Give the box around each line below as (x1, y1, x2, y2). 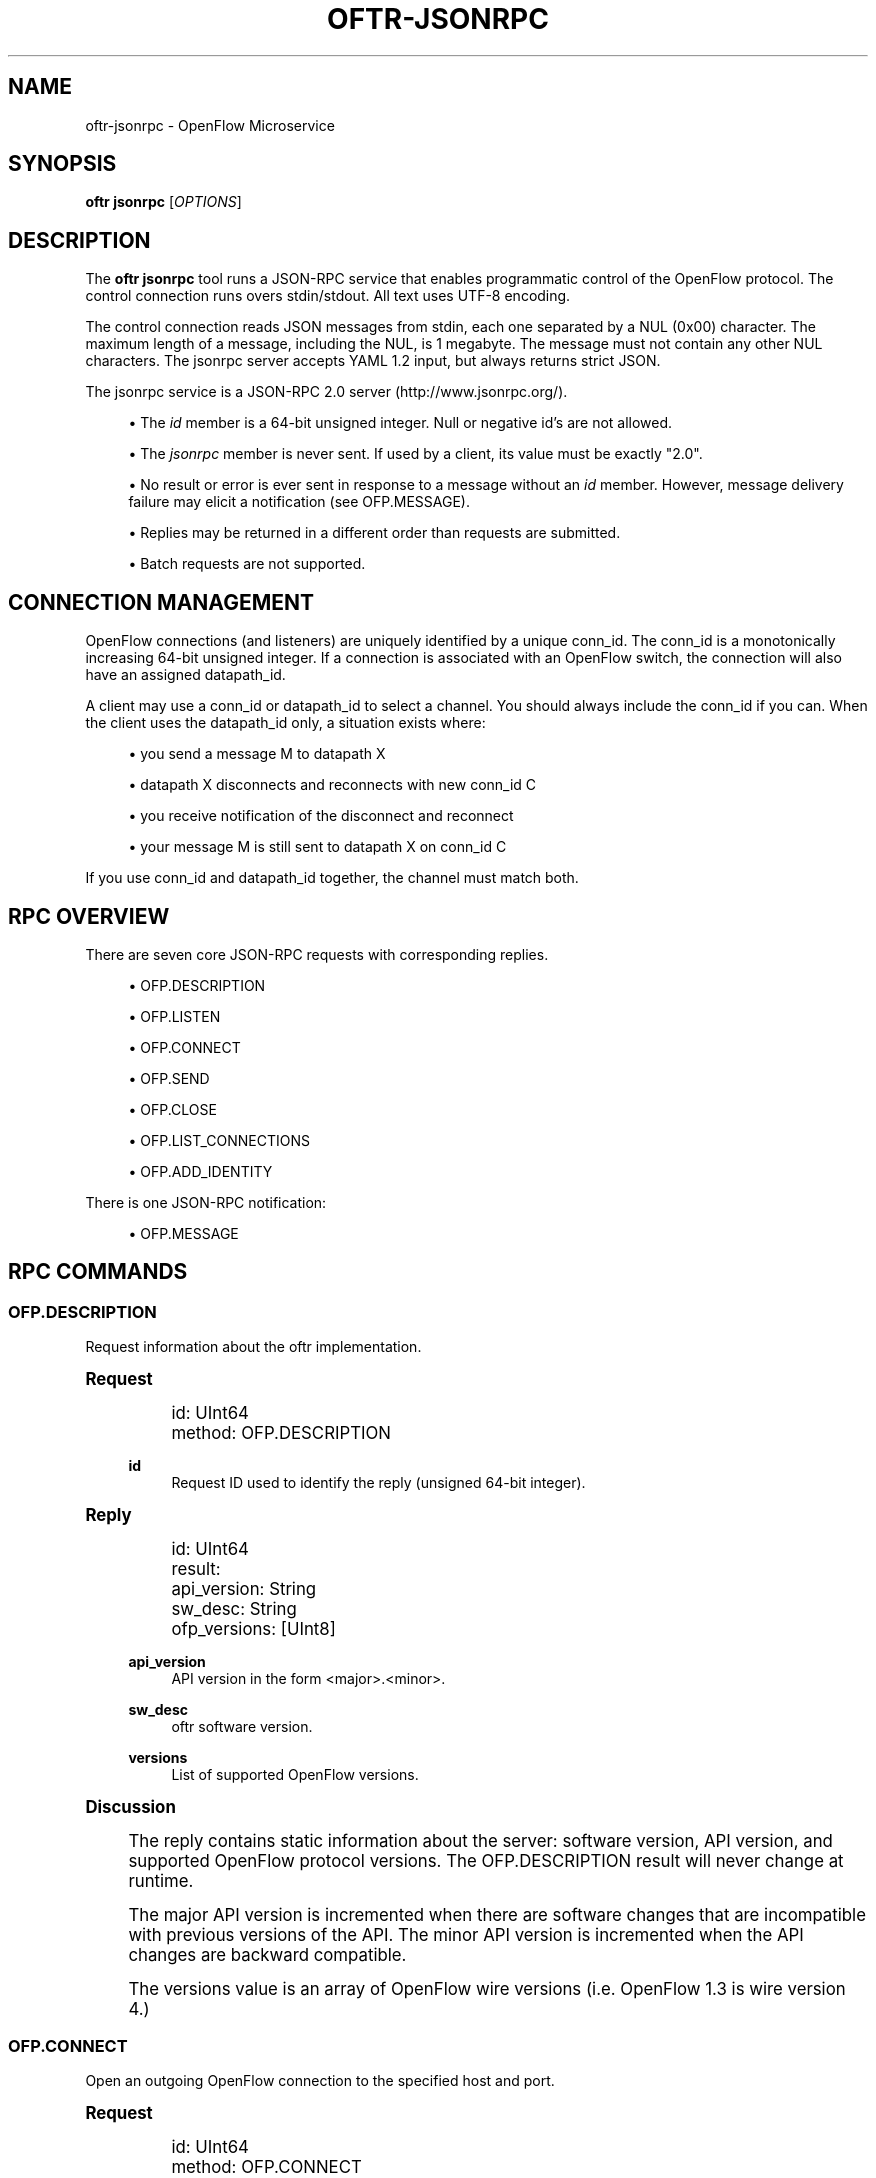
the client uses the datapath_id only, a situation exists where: (85, 714, 486, 732)
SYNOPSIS (8, 151, 117, 177)
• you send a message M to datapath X (128, 745, 386, 763)
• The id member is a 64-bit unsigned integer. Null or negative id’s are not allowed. (128, 414, 673, 432)
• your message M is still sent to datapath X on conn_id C (128, 838, 507, 856)
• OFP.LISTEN (128, 1007, 221, 1025)
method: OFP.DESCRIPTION (171, 1423, 391, 1444)
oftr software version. (171, 1718, 313, 1736)
